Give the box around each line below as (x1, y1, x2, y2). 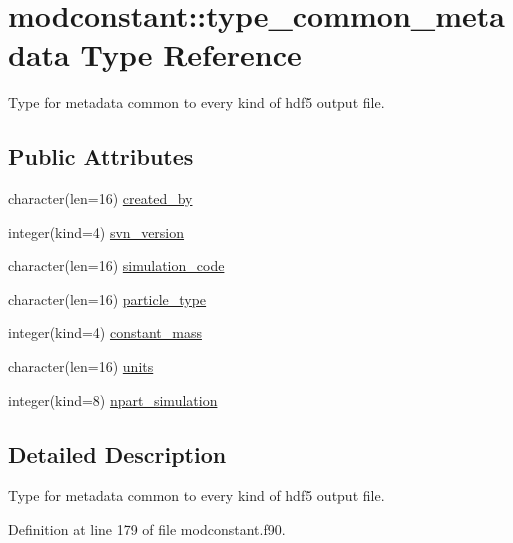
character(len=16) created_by (8, 188, 193, 209)
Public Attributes (8, 141, 194, 172)
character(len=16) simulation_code (8, 255, 225, 276)
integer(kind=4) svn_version (8, 221, 185, 242)
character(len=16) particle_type (8, 288, 207, 309)
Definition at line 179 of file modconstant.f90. (8, 519, 286, 540)
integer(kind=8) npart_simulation (8, 389, 218, 410)
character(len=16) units (8, 356, 154, 377)
